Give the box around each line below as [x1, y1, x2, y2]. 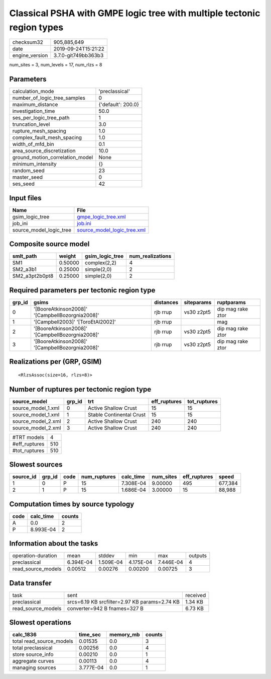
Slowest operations [9, 618, 71, 627]
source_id [12, 473, 37, 480]
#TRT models [12, 433, 45, 440]
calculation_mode [12, 88, 55, 95]
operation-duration [12, 552, 57, 559]
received [185, 591, 206, 598]
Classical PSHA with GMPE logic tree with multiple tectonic [9, 8, 260, 19]
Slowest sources [9, 461, 63, 469]
